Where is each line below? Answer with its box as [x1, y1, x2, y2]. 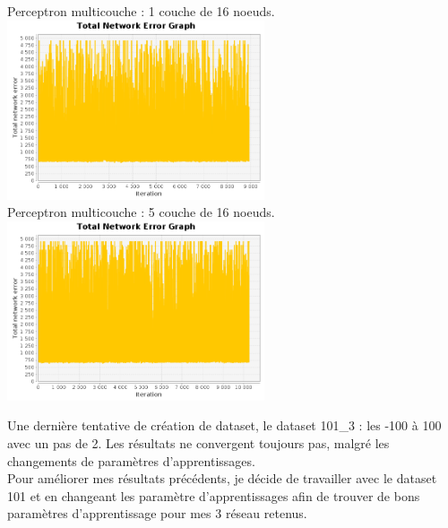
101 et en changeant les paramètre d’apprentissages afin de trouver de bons [7, 486, 420, 505]
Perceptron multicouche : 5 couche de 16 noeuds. [7, 203, 275, 221]
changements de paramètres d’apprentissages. [7, 451, 255, 470]
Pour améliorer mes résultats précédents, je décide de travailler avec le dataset [7, 469, 437, 488]
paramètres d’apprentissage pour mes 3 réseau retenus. [7, 504, 307, 523]
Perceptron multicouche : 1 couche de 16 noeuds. [7, 2, 275, 20]
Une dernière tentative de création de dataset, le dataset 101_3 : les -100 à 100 [7, 416, 442, 435]
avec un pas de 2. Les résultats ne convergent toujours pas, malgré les [7, 433, 390, 452]
